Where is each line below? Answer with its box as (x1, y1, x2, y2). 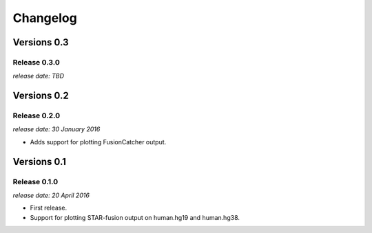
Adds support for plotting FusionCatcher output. (30, 137, 167, 146)
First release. (30, 203, 68, 212)
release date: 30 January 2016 (12, 125, 101, 133)
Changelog (12, 10, 77, 25)
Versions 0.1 (12, 155, 67, 168)
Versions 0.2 (12, 90, 69, 102)
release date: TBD (12, 72, 65, 80)
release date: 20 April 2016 (12, 191, 90, 199)
